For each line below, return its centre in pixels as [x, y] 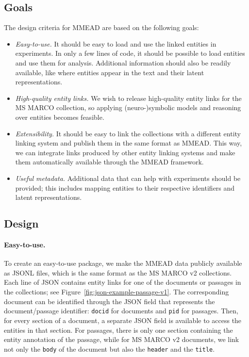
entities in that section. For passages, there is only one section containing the [118, 330]
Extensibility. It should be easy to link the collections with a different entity [128, 133]
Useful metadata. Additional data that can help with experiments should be [128, 178]
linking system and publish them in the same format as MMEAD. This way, [129, 143]
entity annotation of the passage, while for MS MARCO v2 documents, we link [122, 339]
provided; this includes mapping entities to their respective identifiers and [125, 187]
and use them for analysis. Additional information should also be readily [123, 62]
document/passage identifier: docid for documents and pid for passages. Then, [121, 311]
